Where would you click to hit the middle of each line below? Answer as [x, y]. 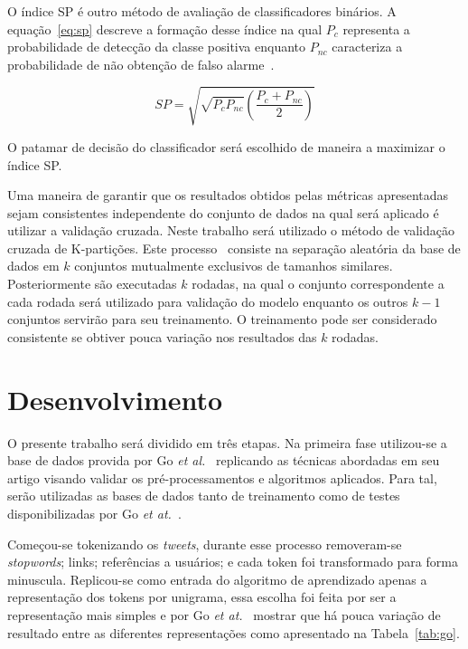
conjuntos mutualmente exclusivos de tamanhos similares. [234, 266]
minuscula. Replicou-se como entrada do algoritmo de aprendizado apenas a [217, 579]
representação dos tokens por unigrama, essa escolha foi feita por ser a [202, 597]
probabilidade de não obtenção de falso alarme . [141, 64]
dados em [33, 266]
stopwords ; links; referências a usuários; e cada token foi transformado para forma [233, 562]
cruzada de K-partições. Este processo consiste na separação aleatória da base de [234, 248]
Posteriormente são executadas [92, 284]
